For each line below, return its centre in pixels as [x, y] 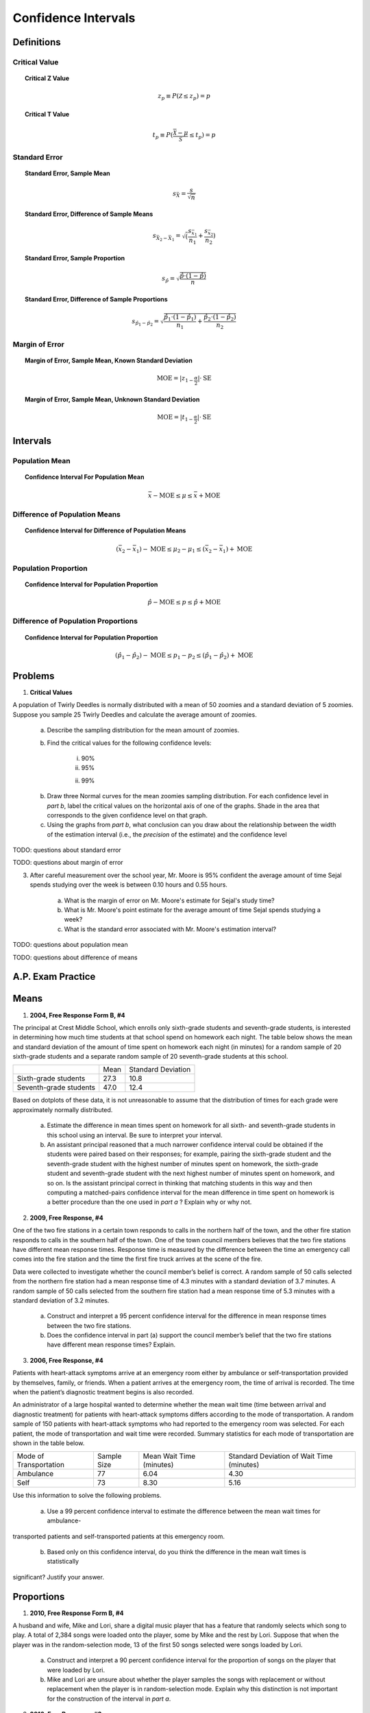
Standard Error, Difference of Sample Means [89, 214]
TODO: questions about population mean [70, 945]
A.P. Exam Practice [54, 977]
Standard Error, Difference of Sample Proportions [96, 299]
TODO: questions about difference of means [75, 957]
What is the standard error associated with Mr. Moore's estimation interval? [170, 929]
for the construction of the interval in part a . [109, 1699]
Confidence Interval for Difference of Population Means [106, 530]
